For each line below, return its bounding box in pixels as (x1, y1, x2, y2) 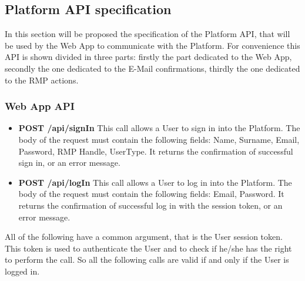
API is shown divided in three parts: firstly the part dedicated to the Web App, (5, 51, 292, 63)
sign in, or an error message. (18, 156, 120, 169)
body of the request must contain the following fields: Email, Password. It (18, 188, 284, 200)
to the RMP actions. (5, 73, 79, 86)
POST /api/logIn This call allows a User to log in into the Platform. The (18, 176, 292, 188)
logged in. (5, 265, 40, 277)
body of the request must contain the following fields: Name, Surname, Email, (18, 133, 300, 145)
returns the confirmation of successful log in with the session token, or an (18, 199, 283, 211)
